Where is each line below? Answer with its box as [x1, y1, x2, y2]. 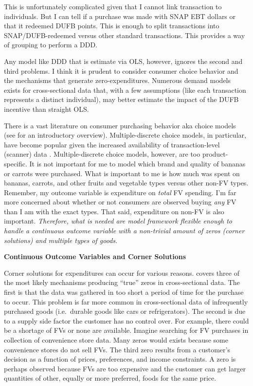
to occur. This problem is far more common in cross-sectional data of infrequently [4, 296, 248, 306]
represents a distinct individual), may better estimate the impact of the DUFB [4, 94, 239, 104]
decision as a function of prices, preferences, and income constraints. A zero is [4, 354, 236, 364]
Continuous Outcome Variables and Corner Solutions [4, 251, 186, 262]
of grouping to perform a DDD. [4, 40, 98, 50]
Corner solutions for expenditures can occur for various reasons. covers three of [4, 267, 239, 278]
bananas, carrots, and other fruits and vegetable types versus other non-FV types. [4, 178, 249, 188]
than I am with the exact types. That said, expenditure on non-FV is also [4, 206, 224, 216]
